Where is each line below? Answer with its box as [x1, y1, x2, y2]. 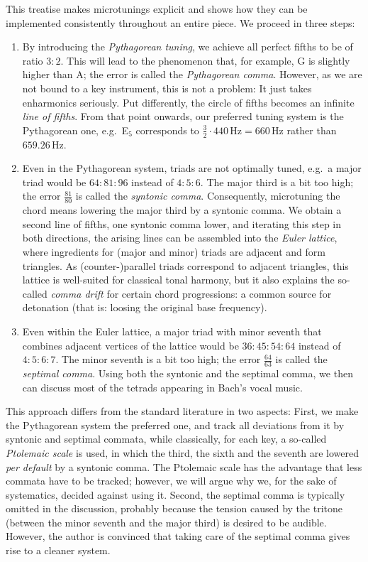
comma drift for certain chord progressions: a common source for [50, 286, 332, 301]
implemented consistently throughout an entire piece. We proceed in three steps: [6, 15, 355, 30]
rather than [286, 122, 337, 137]
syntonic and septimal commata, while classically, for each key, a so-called [6, 431, 327, 446]
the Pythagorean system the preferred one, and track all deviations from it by [6, 417, 345, 432]
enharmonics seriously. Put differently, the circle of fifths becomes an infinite [22, 94, 355, 109]
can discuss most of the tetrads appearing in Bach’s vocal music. [22, 379, 303, 394]
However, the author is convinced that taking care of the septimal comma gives [6, 529, 350, 544]
